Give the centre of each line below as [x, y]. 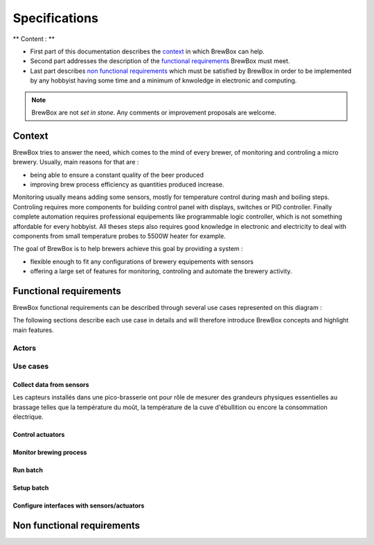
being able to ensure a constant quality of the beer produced [117, 175]
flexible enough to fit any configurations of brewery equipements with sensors [142, 261]
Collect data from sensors [51, 384]
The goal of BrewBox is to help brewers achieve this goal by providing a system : [128, 249]
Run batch [28, 470]
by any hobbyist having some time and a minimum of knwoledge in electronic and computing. [163, 80]
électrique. [28, 417]
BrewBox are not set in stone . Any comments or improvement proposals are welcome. [154, 112]
